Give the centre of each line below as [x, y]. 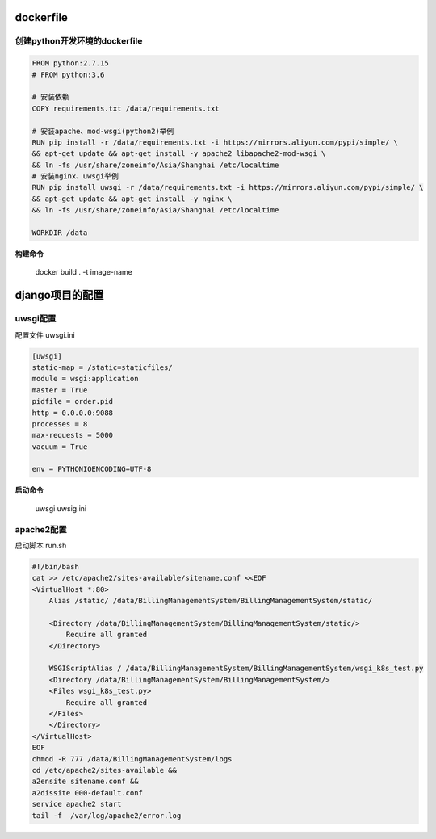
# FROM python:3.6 [68, 74]
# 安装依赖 [50, 97]
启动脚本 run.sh [41, 545]
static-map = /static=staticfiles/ [102, 367]
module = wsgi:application [85, 379]
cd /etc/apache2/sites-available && [105, 770]
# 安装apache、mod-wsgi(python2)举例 [103, 131]
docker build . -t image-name [84, 272]
